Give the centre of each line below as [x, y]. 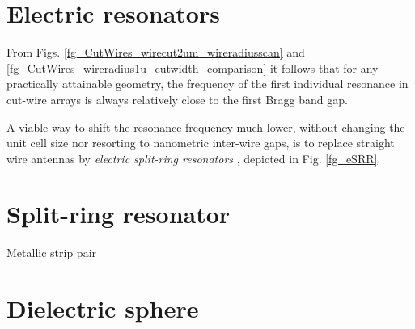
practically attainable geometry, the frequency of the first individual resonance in [207, 84]
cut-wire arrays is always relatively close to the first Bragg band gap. [177, 99]
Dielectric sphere [103, 308]
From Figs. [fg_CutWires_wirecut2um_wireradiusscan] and [156, 52]
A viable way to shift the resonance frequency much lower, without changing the [206, 127]
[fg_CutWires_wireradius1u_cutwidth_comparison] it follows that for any [193, 67]
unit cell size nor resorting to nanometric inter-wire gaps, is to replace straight [201, 143]
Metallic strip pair [52, 253]
